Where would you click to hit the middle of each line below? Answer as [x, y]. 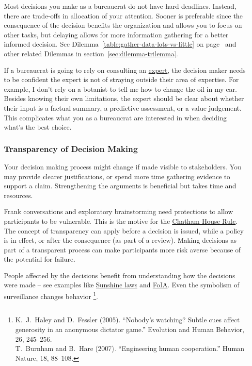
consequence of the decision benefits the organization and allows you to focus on [123, 25]
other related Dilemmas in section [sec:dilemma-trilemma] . [91, 53]
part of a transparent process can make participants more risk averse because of [122, 249]
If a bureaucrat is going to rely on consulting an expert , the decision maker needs [125, 70]
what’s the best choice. [38, 127]
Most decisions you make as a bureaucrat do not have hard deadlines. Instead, [120, 6]
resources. [18, 195]
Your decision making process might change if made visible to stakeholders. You [123, 166]
